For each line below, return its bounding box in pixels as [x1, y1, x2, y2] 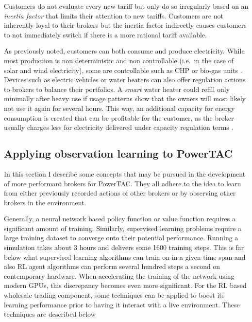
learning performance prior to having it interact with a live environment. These [4, 299, 240, 309]
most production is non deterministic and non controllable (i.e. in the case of [4, 55, 234, 65]
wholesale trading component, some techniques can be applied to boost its [4, 290, 225, 300]
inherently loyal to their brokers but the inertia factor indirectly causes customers [4, 20, 247, 30]
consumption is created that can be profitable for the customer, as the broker [4, 112, 234, 123]
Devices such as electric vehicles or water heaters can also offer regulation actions [4, 74, 246, 85]
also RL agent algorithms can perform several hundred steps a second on [4, 261, 220, 271]
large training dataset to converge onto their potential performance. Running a [4, 233, 238, 243]
